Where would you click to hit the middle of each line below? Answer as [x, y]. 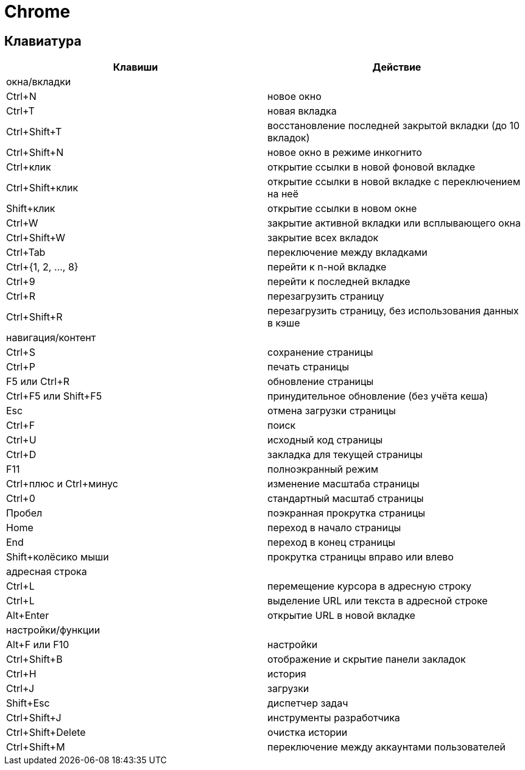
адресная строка [47, 572]
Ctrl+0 [21, 499]
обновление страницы [321, 382]
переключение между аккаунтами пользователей [386, 747]
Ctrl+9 [21, 282]
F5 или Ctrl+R [38, 382]
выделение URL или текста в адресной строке [378, 601]
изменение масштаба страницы [344, 484]
